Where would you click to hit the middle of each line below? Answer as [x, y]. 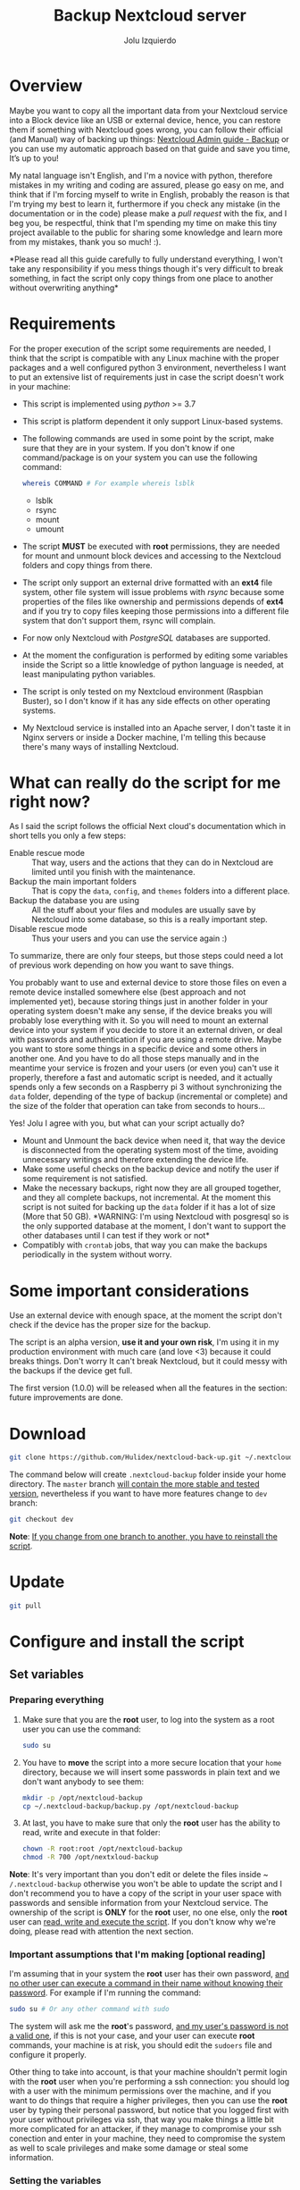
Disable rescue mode [48, 929]
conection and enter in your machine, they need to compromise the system [147, 2139]
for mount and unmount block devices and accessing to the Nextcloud [151, 556]
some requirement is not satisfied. [85, 1179]
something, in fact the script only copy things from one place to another [142, 278]
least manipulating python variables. [89, 674]
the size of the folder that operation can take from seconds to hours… [137, 1106]
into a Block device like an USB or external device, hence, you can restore [145, 120]
